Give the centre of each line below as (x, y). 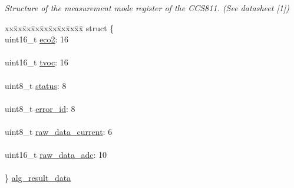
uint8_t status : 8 (36, 85)
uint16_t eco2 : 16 (37, 39)
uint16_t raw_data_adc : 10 (56, 155)
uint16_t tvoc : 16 (37, 62)
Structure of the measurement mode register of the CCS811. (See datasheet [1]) (147, 8)
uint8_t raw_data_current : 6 (59, 131)
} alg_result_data (38, 178)
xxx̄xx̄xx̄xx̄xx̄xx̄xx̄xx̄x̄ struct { (60, 27)
